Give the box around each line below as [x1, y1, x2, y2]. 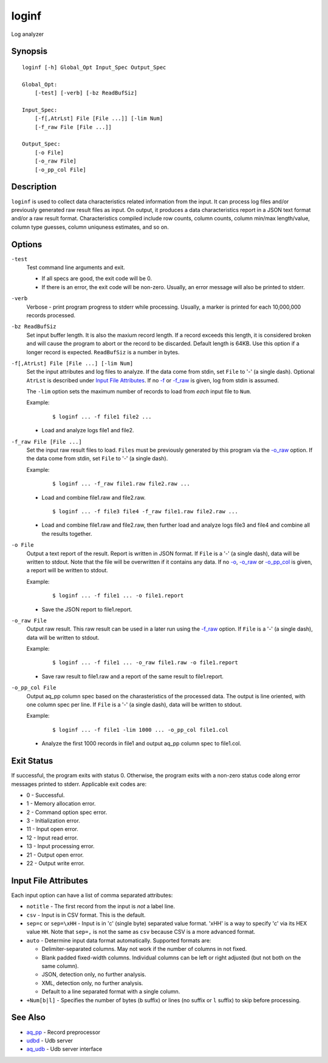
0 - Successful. [26, 791, 65, 799]
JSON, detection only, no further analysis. [41, 971, 146, 978]
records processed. [26, 311, 76, 319]
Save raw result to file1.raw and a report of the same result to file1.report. [41, 673, 224, 680]
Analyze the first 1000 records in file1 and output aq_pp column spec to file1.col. [41, 740, 242, 747]
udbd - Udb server [26, 1037, 73, 1044]
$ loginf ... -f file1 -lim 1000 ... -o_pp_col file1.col [52, 726, 229, 733]
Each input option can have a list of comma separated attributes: [11, 891, 173, 899]
